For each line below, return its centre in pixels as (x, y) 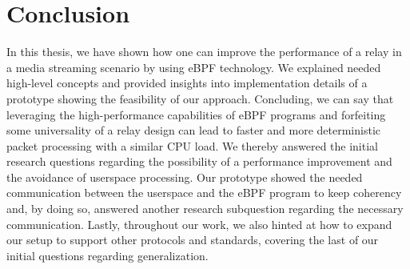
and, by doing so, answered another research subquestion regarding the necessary (205, 209)
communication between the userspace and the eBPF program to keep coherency (204, 193)
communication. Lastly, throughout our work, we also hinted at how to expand (199, 224)
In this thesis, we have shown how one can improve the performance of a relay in (204, 52)
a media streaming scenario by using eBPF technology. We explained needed (194, 67)
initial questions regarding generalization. (107, 255)
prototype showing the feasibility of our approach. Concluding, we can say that (200, 98)
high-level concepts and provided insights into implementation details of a (187, 83)
